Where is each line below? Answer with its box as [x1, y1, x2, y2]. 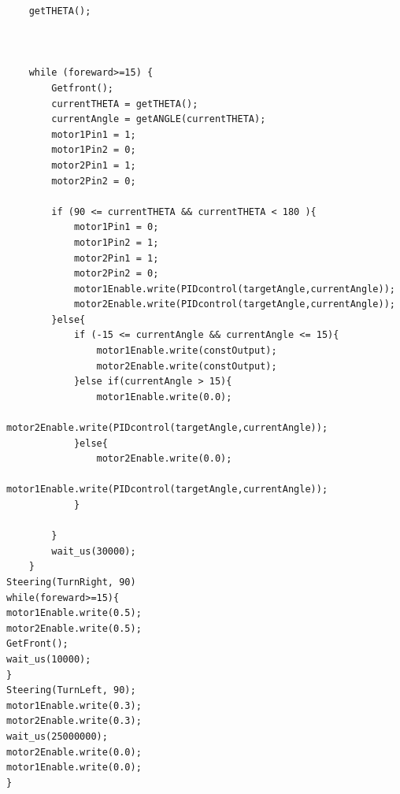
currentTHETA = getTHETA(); [51, 98, 198, 109]
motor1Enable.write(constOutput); [96, 345, 277, 357]
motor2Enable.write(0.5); [6, 622, 142, 634]
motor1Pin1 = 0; [73, 221, 159, 233]
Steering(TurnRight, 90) [6, 576, 136, 588]
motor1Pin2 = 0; [51, 144, 136, 156]
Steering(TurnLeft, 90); [6, 685, 136, 696]
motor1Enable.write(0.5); [6, 607, 142, 619]
